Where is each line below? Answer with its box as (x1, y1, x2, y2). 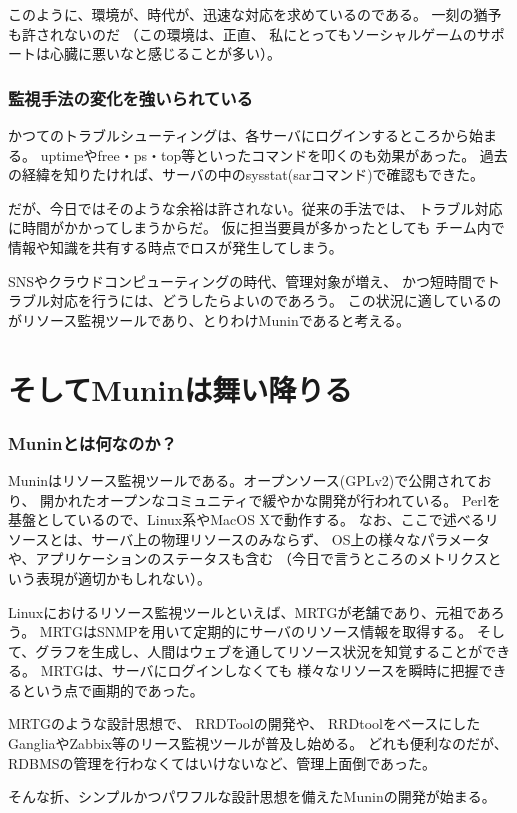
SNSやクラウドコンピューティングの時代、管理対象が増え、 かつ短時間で (8, 270, 486, 291)
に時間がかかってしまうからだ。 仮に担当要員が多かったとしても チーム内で (8, 217, 505, 238)
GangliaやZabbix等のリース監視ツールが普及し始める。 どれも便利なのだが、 (8, 733, 508, 754)
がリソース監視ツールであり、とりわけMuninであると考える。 (8, 309, 411, 330)
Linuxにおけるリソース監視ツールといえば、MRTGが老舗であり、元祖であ (8, 601, 491, 622)
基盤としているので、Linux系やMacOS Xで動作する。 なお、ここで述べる (8, 509, 485, 530)
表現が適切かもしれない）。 (35, 567, 211, 588)
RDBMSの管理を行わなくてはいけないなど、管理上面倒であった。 (8, 752, 436, 773)
